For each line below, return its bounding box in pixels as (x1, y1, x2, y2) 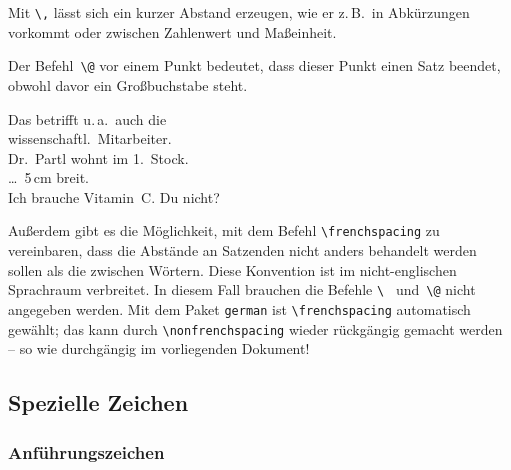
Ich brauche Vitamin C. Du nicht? (8, 186, 220, 207)
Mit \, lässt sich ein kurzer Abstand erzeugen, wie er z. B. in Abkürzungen (8, 2, 470, 22)
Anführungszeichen (8, 439, 165, 464)
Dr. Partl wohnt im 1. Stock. (8, 147, 189, 168)
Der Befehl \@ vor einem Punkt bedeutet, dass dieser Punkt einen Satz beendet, (8, 55, 501, 76)
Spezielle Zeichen (8, 387, 189, 418)
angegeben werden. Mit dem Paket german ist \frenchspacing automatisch (8, 298, 471, 319)
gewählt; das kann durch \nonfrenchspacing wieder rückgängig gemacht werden (8, 318, 503, 339)
